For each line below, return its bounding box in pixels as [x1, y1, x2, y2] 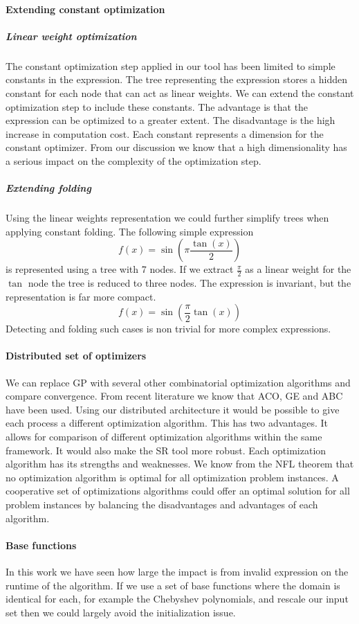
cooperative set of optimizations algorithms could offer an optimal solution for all [6, 483, 350, 498]
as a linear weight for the [245, 262, 351, 276]
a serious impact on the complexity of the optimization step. [6, 153, 261, 168]
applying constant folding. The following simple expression [6, 224, 254, 238]
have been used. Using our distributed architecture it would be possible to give [6, 402, 340, 416]
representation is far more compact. [6, 289, 156, 303]
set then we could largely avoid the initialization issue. [6, 605, 236, 619]
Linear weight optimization [6, 28, 137, 43]
